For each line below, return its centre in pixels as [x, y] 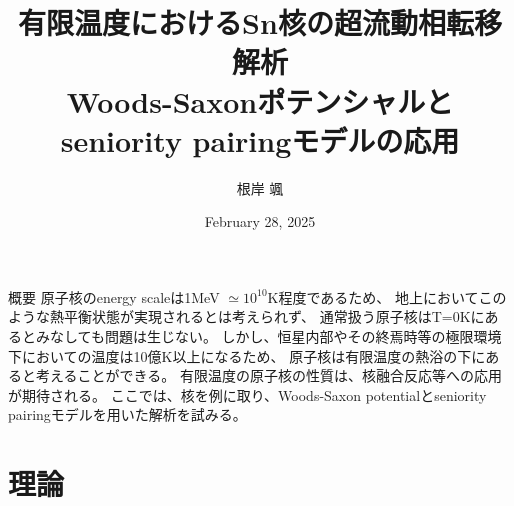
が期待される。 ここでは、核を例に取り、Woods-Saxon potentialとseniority [247, 394]
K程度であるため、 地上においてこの [387, 296]
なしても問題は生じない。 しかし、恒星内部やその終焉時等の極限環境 [275, 336]
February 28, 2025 [260, 221]
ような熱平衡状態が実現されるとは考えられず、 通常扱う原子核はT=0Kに [246, 316]
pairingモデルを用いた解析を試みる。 [127, 414]
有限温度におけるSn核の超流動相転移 [260, 22]
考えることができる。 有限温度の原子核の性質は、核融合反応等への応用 [268, 375]
